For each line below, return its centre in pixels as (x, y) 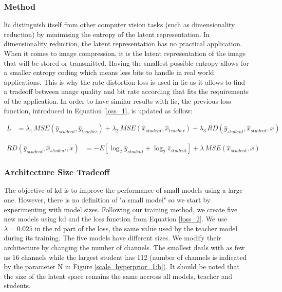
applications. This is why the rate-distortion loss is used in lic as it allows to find (125, 82)
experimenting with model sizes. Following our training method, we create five (121, 209)
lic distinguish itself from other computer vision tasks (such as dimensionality (120, 25)
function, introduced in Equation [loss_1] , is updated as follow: (98, 110)
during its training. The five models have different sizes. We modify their (113, 238)
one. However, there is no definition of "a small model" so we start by (107, 200)
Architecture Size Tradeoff (57, 172)
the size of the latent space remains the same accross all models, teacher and (118, 276)
